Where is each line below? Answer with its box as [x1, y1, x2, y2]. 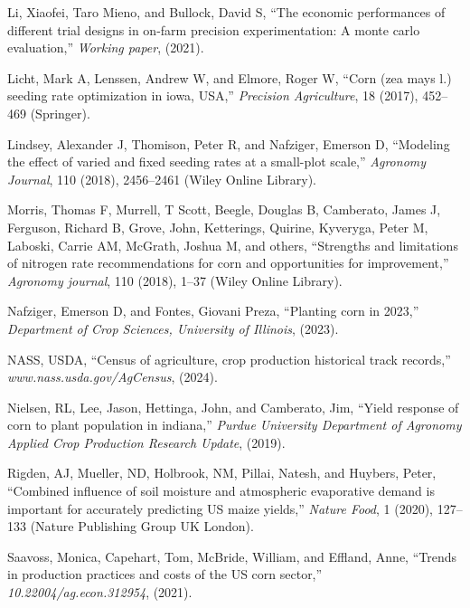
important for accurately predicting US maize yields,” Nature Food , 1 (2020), [7, 499, 433, 518]
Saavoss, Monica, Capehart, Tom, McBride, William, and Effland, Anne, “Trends [7, 546, 456, 565]
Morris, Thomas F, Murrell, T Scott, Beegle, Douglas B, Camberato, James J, [7, 200, 441, 219]
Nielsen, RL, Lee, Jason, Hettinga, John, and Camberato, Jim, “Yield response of [7, 397, 459, 416]
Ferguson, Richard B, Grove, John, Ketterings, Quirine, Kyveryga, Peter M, [7, 217, 428, 236]
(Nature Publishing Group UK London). [30, 517, 254, 536]
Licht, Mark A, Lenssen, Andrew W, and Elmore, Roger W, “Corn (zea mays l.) [7, 68, 452, 87]
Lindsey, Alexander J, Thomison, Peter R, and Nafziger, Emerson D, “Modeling [7, 134, 450, 153]
